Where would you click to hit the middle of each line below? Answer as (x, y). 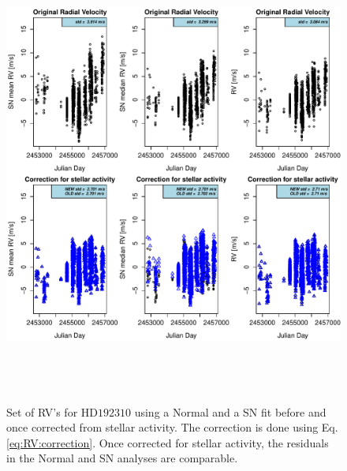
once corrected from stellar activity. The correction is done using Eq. (172, 427)
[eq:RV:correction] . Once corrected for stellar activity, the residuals (168, 442)
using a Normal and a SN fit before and (230, 411)
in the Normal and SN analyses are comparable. (122, 458)
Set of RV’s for (42, 411)
